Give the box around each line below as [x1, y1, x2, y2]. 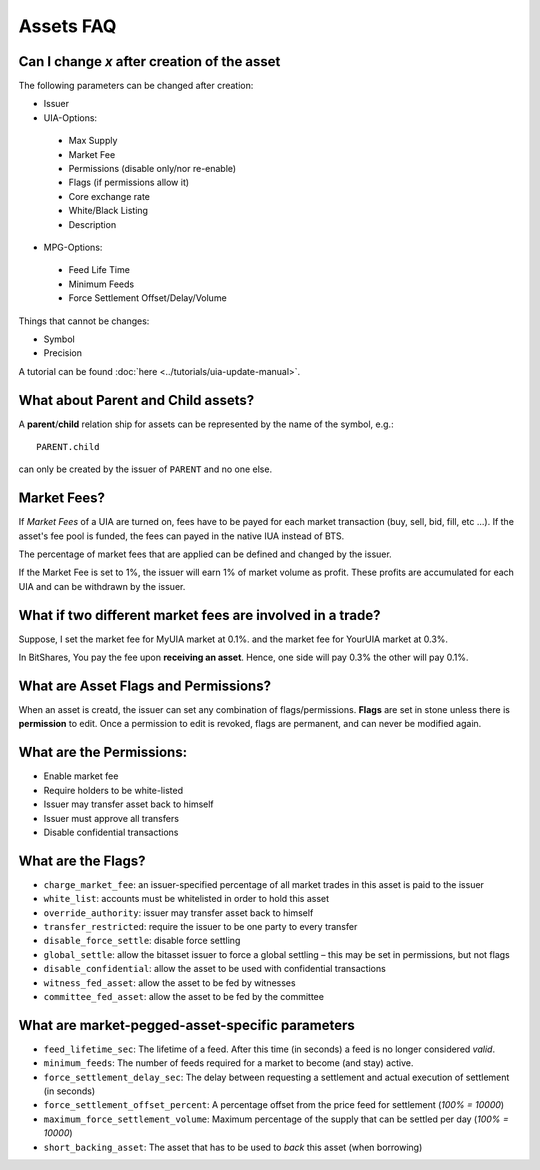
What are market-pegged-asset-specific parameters [18, 1016, 355, 1034]
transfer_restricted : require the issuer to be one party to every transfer [43, 921, 358, 932]
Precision [43, 347, 82, 359]
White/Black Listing [68, 205, 149, 217]
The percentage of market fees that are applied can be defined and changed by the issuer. [18, 548, 392, 560]
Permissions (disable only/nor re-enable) [68, 163, 237, 175]
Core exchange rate [68, 190, 150, 202]
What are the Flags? [18, 852, 146, 869]
